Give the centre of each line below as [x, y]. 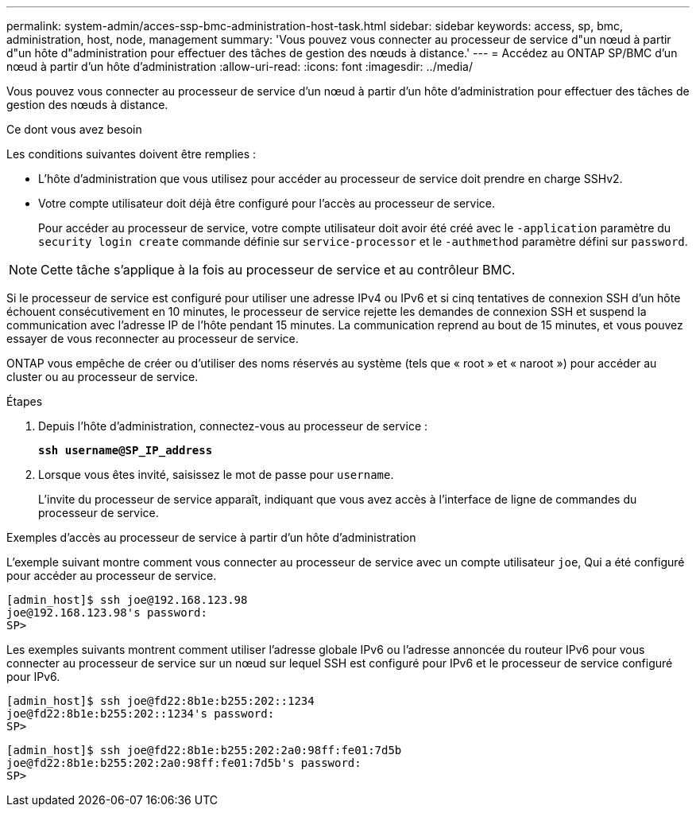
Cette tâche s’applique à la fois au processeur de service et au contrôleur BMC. [278, 270]
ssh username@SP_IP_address [126, 450]
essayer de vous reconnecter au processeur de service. [153, 338]
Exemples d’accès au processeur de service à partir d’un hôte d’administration [211, 537]
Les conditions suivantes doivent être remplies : [131, 154]
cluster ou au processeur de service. [102, 377]
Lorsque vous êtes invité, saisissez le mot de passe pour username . [216, 475]
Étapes [25, 401]
